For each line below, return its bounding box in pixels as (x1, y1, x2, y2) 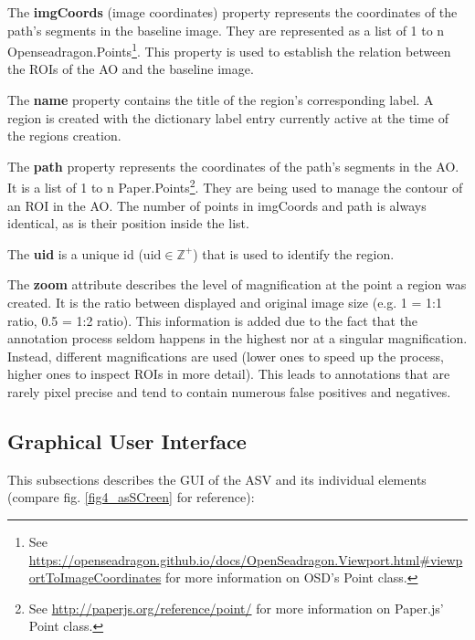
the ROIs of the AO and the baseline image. (7, 59, 254, 79)
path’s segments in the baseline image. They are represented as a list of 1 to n (7, 20, 445, 39)
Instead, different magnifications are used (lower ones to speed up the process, (7, 346, 444, 365)
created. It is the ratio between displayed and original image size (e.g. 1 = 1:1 (7, 293, 442, 312)
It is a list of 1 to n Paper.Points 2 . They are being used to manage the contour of (7, 175, 463, 197)
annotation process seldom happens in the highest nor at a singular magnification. (7, 329, 468, 348)
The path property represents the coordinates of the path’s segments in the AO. (7, 156, 459, 175)
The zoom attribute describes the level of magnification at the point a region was (7, 275, 467, 294)
